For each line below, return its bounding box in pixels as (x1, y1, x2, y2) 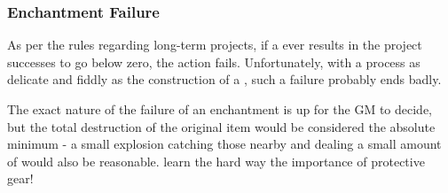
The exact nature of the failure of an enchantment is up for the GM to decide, (7, 100, 433, 118)
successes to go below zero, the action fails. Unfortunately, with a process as (7, 52, 420, 71)
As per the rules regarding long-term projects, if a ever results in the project (7, 35, 422, 54)
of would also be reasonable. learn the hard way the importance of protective (7, 151, 425, 170)
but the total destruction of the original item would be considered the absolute (7, 117, 436, 135)
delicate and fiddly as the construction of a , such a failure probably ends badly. (7, 70, 442, 89)
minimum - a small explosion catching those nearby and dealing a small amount (7, 135, 442, 153)
